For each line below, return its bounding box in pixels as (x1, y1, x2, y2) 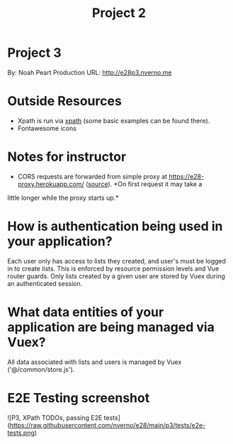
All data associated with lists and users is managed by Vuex (7, 358, 182, 366)
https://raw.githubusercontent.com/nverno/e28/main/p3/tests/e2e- (9, 421, 206, 429)
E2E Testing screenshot (7, 389, 150, 406)
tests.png (7, 428, 35, 437)
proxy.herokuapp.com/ (17, 179, 84, 188)
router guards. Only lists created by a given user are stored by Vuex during (7, 271, 225, 280)
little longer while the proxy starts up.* (7, 193, 119, 202)
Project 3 (7, 45, 62, 61)
